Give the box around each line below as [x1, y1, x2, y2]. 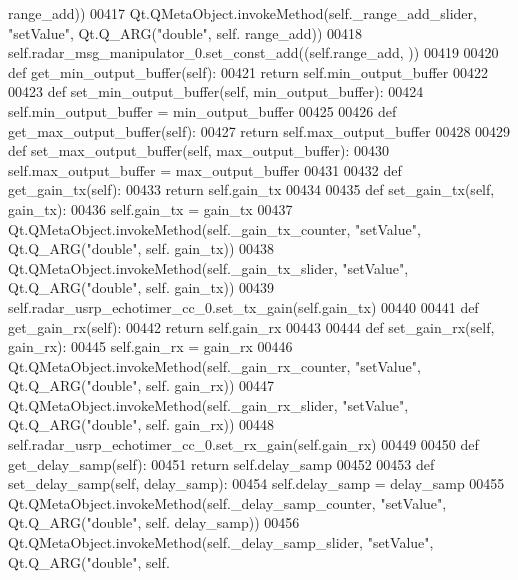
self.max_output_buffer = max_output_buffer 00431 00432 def [8, 159, 402, 180]
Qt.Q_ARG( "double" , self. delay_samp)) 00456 [8, 512, 300, 533]
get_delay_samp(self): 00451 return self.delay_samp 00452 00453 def [8, 453, 435, 474]
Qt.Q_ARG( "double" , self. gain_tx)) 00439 [8, 277, 275, 298]
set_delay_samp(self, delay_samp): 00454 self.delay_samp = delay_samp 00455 [8, 473, 505, 494]
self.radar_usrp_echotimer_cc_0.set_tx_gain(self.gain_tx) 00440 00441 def [8, 296, 479, 317]
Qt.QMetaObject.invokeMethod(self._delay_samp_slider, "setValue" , [8, 532, 434, 553]
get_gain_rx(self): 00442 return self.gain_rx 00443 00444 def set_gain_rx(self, [8, 316, 495, 337]
